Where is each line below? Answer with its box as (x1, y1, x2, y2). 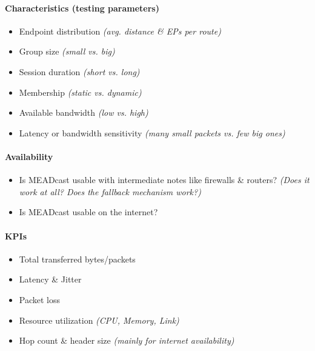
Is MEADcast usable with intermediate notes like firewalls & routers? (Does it (19, 173, 310, 186)
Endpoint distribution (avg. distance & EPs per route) (19, 24, 221, 37)
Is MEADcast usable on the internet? (19, 206, 158, 218)
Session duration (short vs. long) (19, 65, 140, 78)
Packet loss (19, 293, 61, 306)
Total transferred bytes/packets (19, 252, 136, 265)
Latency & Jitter (19, 273, 82, 286)
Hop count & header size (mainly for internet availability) (19, 334, 234, 347)
